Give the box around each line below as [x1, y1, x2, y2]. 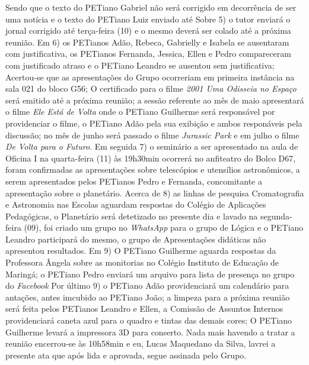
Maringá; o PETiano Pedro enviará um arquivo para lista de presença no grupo [5, 267, 295, 280]
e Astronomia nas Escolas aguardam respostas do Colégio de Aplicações [5, 198, 266, 211]
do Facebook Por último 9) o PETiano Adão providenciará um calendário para [5, 279, 289, 292]
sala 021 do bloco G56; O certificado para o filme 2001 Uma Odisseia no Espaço [5, 82, 297, 95]
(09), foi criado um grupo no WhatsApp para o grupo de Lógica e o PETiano [24, 221, 304, 234]
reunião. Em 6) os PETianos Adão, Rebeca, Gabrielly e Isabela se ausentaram [5, 35, 289, 48]
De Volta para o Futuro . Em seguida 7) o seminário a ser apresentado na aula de [5, 140, 298, 153]
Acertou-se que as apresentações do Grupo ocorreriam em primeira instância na [5, 70, 295, 83]
